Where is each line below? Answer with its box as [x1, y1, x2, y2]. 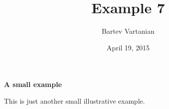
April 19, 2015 [106, 42, 150, 52]
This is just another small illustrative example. [4, 95, 145, 106]
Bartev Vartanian [101, 26, 155, 36]
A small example [4, 79, 62, 89]
